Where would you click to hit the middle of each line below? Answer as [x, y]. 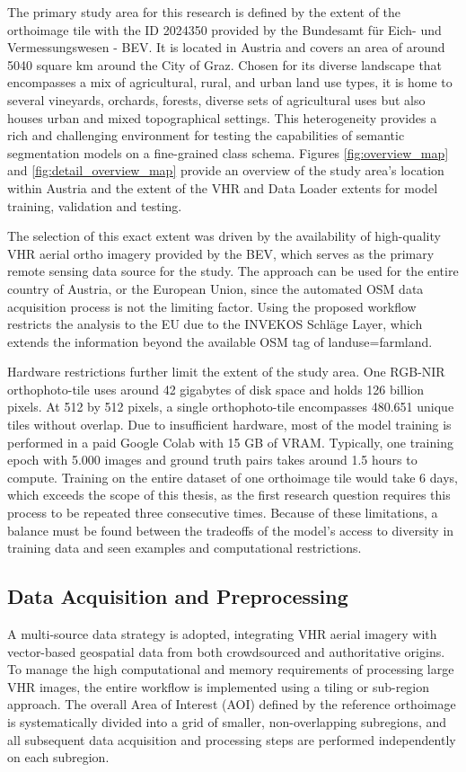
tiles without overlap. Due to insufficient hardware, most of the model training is [229, 425]
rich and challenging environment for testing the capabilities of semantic [206, 135]
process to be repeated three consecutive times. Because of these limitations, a [223, 513]
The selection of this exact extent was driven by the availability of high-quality [224, 236]
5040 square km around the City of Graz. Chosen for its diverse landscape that [225, 64]
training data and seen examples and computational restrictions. [185, 548]
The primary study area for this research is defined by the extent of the [204, 12]
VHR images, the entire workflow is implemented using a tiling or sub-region [219, 686]
